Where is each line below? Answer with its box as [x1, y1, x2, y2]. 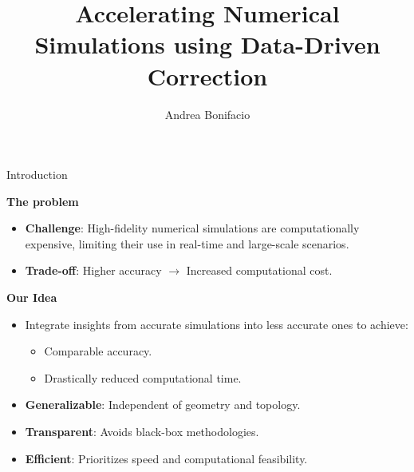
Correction [147, 59, 268, 92]
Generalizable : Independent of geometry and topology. [25, 396, 301, 413]
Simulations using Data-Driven [34, 28, 380, 61]
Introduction [6, 166, 68, 183]
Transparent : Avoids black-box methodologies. [25, 423, 259, 440]
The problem [6, 192, 79, 209]
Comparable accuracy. [44, 343, 152, 359]
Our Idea [6, 289, 57, 306]
